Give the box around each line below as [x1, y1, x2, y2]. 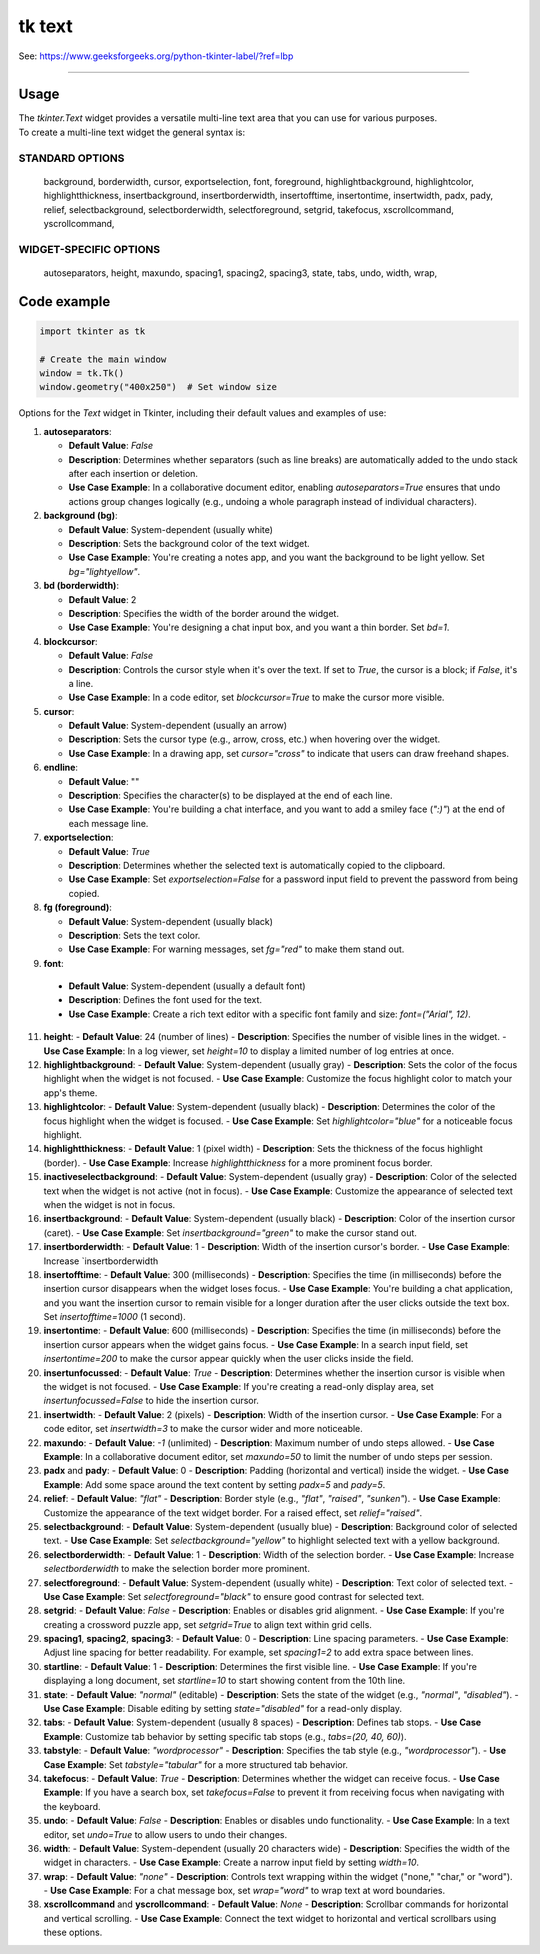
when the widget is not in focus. [43, 1198, 176, 1210]
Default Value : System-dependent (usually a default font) [68, 980, 306, 992]
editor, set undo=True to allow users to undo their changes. [43, 1828, 288, 1840]
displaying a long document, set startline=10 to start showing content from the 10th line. [43, 1675, 406, 1687]
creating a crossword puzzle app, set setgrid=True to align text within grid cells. [43, 1618, 372, 1630]
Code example [18, 293, 111, 310]
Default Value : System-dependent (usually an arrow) [68, 720, 288, 732]
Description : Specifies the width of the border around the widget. [68, 607, 340, 619]
